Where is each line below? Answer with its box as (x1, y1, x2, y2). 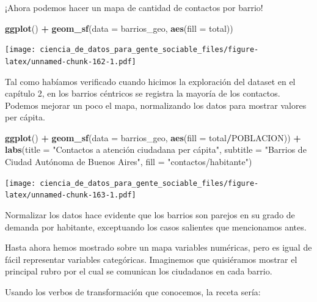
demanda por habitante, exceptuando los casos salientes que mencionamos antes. (5, 220, 307, 233)
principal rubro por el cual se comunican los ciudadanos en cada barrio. (5, 265, 272, 278)
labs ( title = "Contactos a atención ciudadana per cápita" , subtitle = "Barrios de (5, 143, 307, 156)
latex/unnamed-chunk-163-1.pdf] (5, 191, 136, 200)
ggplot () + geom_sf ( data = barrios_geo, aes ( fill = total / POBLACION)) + (5, 131, 301, 144)
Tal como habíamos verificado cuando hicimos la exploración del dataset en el (5, 75, 296, 87)
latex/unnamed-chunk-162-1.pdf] (5, 57, 136, 66)
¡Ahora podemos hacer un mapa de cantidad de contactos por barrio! (5, 1, 263, 13)
